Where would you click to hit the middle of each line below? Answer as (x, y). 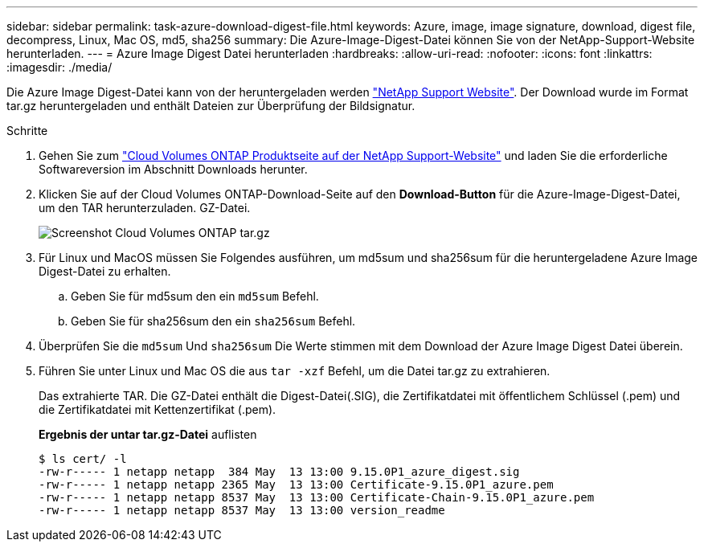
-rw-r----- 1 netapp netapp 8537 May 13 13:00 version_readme (242, 510)
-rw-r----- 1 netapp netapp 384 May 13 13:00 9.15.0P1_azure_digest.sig (279, 472)
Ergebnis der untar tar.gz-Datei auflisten (148, 434)
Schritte (27, 131)
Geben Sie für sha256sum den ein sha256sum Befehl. (213, 321)
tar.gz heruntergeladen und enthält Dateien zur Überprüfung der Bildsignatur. (211, 106)
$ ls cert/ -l (83, 459)
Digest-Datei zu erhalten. (105, 271)
